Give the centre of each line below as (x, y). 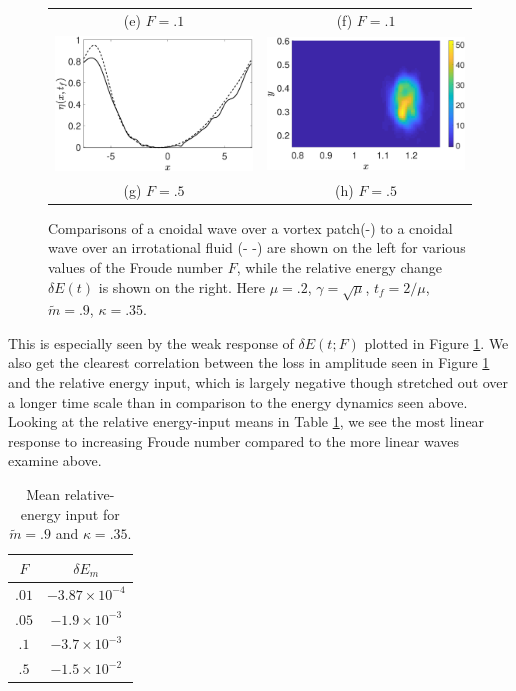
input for (92, 513)
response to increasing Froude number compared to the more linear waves (234, 440)
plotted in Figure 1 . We (436, 342)
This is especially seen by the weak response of (151, 342)
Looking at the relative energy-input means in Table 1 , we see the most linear (246, 421)
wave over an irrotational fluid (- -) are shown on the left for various (257, 247)
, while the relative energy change (339, 266)
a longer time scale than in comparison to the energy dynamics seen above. (238, 401)
